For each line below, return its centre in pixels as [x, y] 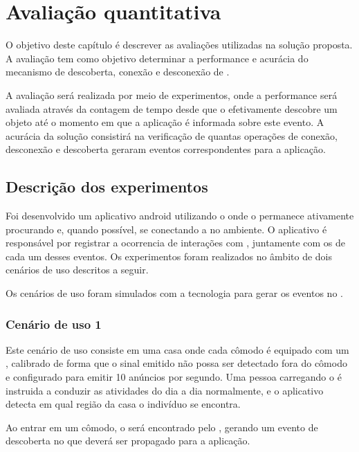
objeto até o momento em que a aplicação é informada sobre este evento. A [165, 122]
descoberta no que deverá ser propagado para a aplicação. [128, 441]
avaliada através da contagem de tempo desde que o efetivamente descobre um [172, 108]
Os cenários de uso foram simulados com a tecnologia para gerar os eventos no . [174, 293]
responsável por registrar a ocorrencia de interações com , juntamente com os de [176, 243]
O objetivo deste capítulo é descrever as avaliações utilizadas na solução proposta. [179, 45]
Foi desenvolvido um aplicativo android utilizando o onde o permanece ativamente [180, 216]
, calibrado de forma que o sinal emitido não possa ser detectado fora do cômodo [176, 363]
